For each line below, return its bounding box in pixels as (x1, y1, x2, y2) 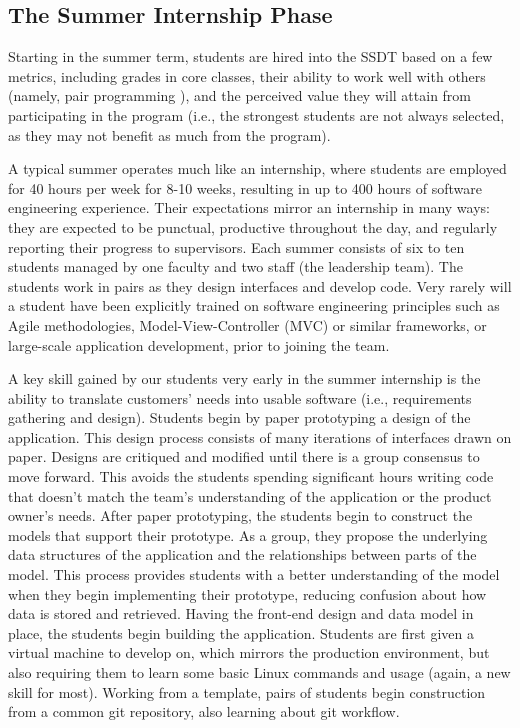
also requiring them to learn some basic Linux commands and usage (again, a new (8, 662, 511, 683)
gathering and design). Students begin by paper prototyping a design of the (8, 407, 471, 428)
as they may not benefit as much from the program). (8, 124, 331, 145)
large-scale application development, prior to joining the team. (8, 334, 390, 355)
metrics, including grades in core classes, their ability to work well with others (8, 65, 486, 86)
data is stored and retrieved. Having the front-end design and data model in (8, 603, 474, 624)
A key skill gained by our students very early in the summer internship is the (8, 368, 481, 389)
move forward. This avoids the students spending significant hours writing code (8, 466, 494, 487)
